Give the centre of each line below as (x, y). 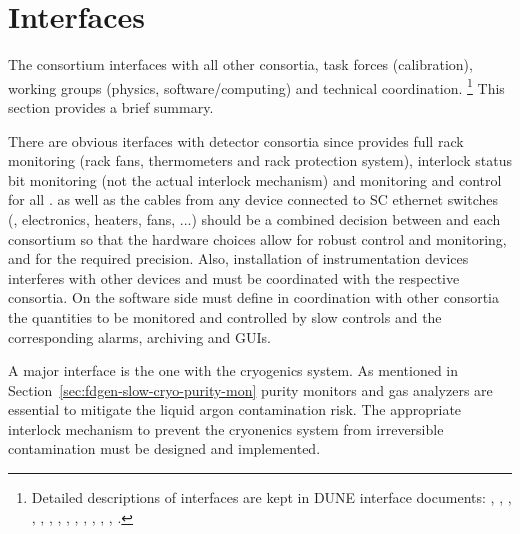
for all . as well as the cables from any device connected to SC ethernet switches (253, 199)
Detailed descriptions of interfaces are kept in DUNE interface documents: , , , (271, 497)
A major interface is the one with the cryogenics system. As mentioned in (233, 370)
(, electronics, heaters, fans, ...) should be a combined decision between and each (254, 218)
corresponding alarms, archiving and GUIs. (140, 336)
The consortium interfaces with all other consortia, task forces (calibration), (240, 64)
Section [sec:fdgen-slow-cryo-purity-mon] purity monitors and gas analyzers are (250, 389)
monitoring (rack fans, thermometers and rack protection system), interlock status (260, 160)
